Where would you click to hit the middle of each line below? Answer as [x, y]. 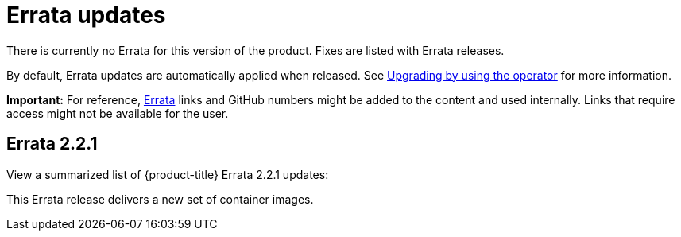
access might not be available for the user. [118, 113]
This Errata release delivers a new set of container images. [160, 199]
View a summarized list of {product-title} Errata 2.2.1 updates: [168, 174]
